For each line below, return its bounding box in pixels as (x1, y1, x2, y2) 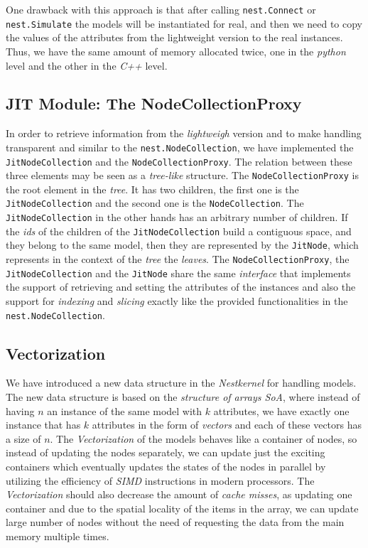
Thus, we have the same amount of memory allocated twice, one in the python (6, 43, 346, 58)
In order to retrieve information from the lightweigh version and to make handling (6, 126, 362, 141)
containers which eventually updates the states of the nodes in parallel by (6, 459, 326, 473)
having (6, 403, 35, 418)
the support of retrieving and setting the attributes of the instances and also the (6, 279, 356, 294)
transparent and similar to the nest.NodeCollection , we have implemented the (6, 139, 354, 154)
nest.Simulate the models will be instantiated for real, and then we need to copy (6, 16, 363, 31)
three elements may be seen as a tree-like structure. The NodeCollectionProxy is (6, 168, 359, 183)
